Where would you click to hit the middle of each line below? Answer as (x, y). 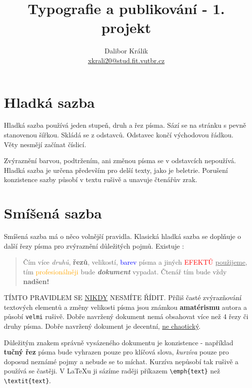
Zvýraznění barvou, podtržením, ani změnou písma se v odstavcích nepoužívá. (120, 160)
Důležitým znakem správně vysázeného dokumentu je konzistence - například (119, 342)
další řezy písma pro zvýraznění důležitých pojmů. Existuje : (94, 245)
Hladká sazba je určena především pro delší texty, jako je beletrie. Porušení (116, 170)
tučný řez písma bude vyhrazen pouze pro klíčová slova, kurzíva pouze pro (117, 352)
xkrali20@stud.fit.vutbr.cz (126, 60)
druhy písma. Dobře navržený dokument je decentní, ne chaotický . (102, 326)
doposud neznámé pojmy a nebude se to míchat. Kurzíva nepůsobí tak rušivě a (121, 361)
